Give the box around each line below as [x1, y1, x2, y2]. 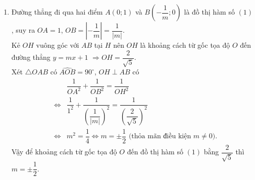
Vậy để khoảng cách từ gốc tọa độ [11, 146, 117, 157]
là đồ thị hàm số [184, 7, 235, 17]
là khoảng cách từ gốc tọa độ [140, 40, 230, 50]
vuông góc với [36, 40, 79, 50]
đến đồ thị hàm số [127, 146, 183, 157]
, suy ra [11, 25, 35, 35]
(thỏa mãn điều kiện [128, 133, 191, 140]
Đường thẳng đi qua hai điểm [11, 7, 103, 17]
